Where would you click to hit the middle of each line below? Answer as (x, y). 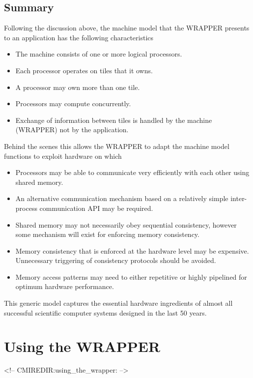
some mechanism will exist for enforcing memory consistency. (107, 234)
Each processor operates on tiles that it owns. (84, 70)
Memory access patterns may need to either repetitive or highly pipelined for (131, 276)
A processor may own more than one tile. (78, 87)
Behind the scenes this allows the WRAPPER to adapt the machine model (117, 146)
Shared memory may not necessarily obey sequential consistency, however (126, 224)
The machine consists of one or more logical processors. (99, 54)
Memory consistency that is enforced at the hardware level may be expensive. (132, 250)
